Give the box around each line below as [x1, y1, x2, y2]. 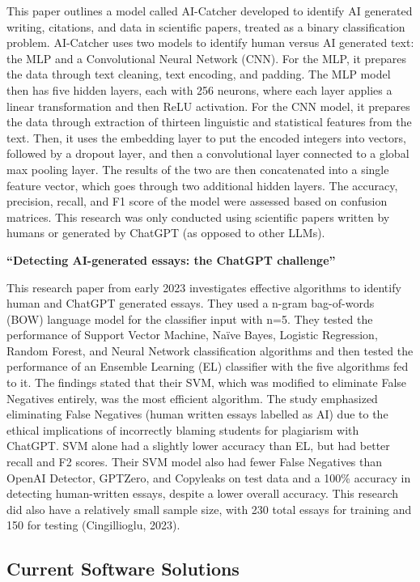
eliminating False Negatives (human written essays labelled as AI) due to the [6, 406, 388, 423]
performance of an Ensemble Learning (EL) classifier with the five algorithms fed [6, 358, 409, 375]
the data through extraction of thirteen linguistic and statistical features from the [6, 113, 412, 130]
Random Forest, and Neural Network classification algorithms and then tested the [6, 342, 414, 359]
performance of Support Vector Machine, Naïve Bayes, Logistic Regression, [6, 326, 378, 343]
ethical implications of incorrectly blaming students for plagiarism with [6, 421, 359, 438]
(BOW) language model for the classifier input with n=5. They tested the [6, 310, 373, 327]
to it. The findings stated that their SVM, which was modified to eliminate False [6, 374, 407, 391]
